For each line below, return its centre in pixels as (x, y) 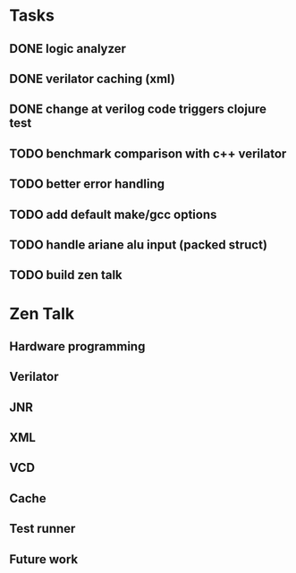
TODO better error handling (87, 184)
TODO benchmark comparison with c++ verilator (148, 153)
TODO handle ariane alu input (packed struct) (139, 244)
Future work (44, 559)
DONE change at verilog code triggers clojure (138, 110)
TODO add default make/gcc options (113, 214)
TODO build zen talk (66, 275)
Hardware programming (77, 346)
